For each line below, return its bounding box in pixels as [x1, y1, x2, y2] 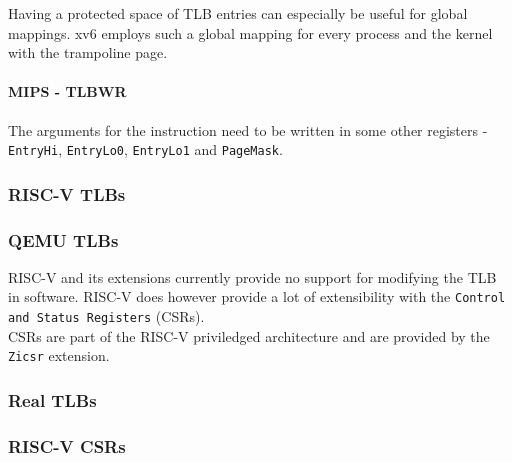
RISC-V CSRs [8, 433, 126, 458]
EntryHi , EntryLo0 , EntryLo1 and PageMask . [8, 139, 283, 160]
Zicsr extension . [8, 345, 110, 366]
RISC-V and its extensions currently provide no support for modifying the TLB [8, 266, 497, 287]
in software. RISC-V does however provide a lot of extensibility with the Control [8, 286, 506, 307]
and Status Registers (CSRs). [8, 306, 205, 327]
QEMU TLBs [8, 227, 119, 252]
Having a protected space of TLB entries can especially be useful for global [8, 3, 468, 23]
